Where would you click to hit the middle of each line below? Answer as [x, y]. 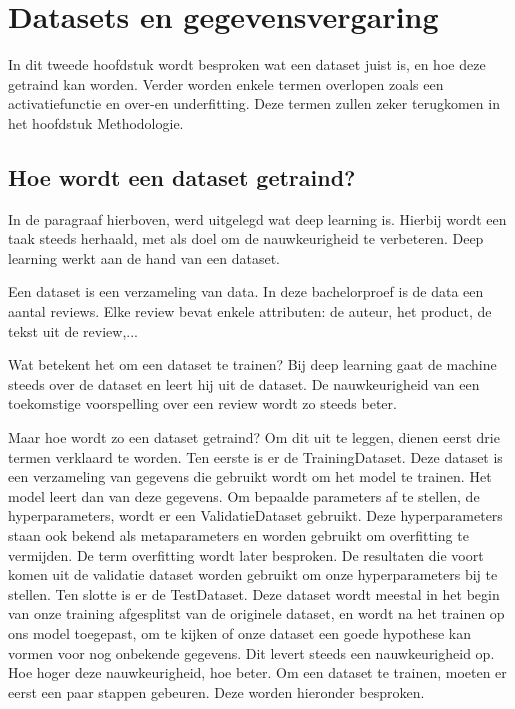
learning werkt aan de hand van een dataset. [144, 257]
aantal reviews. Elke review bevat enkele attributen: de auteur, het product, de [250, 311]
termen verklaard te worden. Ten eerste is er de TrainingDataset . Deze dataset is [255, 456]
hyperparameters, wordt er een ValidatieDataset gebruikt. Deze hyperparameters [255, 515]
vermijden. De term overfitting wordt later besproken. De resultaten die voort [246, 554]
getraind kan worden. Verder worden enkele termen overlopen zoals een [226, 83]
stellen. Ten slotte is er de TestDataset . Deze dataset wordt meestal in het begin [254, 593]
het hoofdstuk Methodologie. [96, 122]
